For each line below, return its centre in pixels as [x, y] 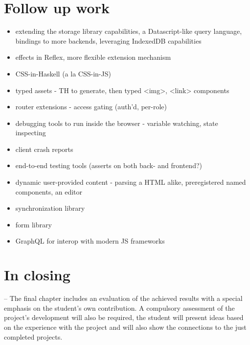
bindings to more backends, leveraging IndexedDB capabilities [108, 40]
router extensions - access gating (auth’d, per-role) [91, 107]
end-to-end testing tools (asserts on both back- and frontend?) [109, 165]
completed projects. [33, 336]
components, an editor [49, 191]
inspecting [31, 133]
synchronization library [50, 208]
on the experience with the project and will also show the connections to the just [125, 327]
